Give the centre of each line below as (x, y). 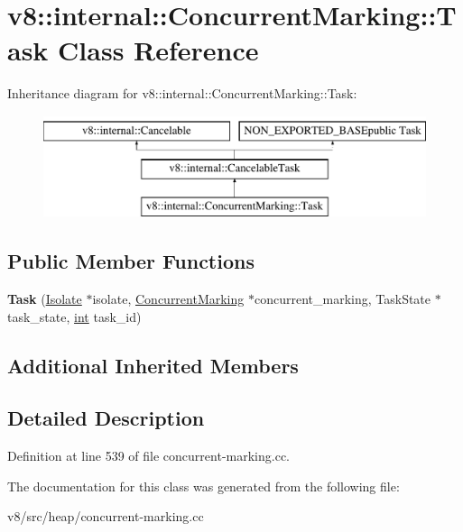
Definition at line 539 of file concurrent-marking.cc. (148, 456)
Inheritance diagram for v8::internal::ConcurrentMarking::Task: (182, 93)
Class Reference (158, 50)
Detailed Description (106, 418)
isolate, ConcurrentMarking (168, 299)
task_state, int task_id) (74, 316)
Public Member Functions (131, 261)
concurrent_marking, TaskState (343, 299)
